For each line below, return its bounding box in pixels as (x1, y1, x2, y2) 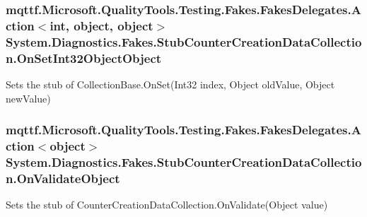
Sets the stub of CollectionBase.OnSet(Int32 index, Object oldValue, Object (6, 76, 335, 91)
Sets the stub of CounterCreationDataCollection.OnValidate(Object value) (6, 197, 328, 212)
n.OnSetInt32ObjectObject (6, 49, 162, 66)
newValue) (6, 90, 51, 105)
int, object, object (49, 16, 153, 34)
